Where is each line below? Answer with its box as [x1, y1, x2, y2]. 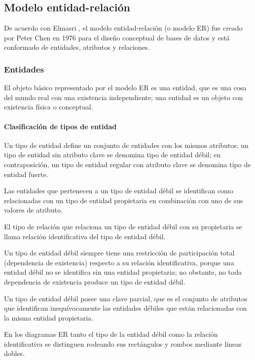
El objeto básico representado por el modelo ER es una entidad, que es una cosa [4, 82, 247, 93]
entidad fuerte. [4, 169, 48, 179]
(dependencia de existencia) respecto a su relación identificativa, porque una [4, 257, 234, 267]
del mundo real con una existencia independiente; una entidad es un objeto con [4, 92, 243, 102]
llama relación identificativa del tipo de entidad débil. [4, 231, 166, 241]
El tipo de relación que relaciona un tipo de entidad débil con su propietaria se [4, 221, 242, 231]
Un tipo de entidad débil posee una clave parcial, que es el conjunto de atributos [4, 293, 248, 303]
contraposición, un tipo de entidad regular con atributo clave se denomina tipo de [4, 159, 251, 169]
